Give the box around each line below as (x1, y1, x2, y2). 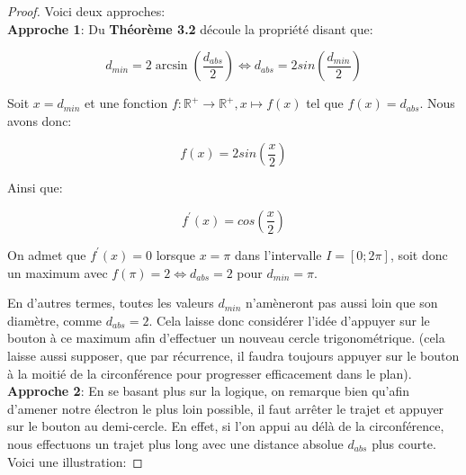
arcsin (155, 59, 188, 73)
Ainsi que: (7, 178, 63, 197)
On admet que (7, 245, 86, 264)
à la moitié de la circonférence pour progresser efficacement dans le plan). (7, 363, 412, 382)
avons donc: (7, 111, 72, 130)
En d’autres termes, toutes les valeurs (7, 293, 214, 312)
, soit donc (390, 245, 448, 264)
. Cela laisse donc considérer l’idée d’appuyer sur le (148, 310, 430, 329)
